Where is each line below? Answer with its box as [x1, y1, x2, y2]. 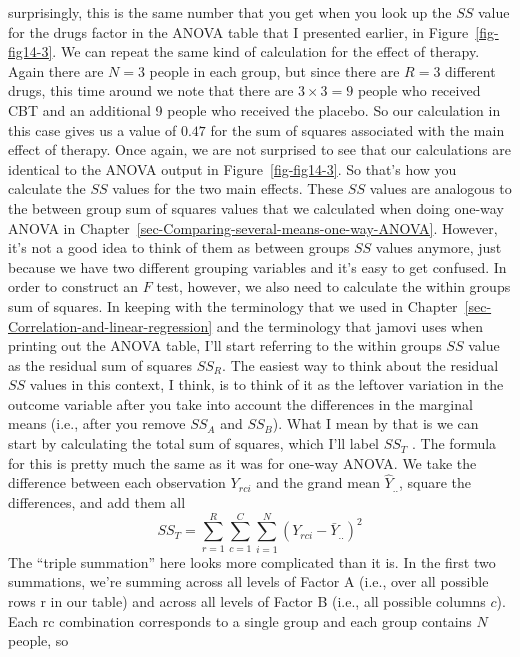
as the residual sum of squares [8, 354, 193, 375]
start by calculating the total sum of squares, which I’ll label [8, 433, 379, 454]
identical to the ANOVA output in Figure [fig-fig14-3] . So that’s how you [8, 158, 457, 179]
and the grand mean [256, 472, 380, 493]
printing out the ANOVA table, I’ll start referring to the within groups [8, 335, 442, 356]
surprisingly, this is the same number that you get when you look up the [8, 2, 452, 22]
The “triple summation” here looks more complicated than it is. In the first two [8, 551, 496, 572]
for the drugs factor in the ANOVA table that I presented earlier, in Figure [8, 21, 469, 42]
